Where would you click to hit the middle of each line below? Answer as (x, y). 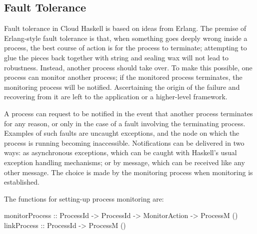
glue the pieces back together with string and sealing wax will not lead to (116, 57)
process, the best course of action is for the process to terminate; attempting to (125, 48)
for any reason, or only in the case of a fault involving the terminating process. (125, 123)
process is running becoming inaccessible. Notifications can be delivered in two (124, 142)
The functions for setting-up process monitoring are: (84, 198)
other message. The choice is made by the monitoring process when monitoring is (128, 172)
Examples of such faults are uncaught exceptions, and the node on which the (122, 133)
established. (22, 182)
